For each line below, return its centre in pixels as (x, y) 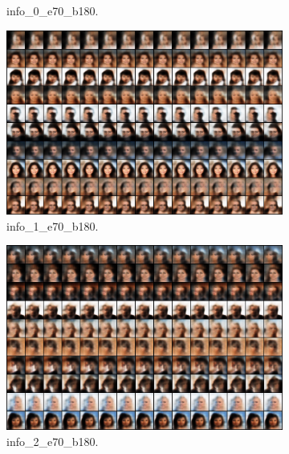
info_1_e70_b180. (53, 225)
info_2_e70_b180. (53, 441)
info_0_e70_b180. (53, 10)
